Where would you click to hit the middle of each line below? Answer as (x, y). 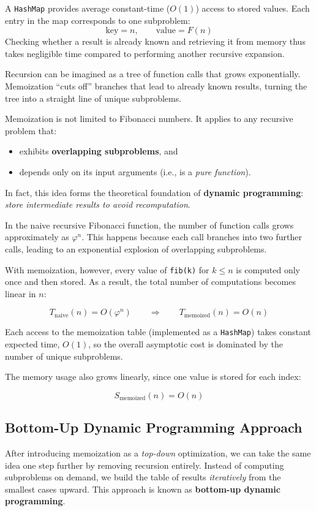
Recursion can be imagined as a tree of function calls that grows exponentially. (153, 74)
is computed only (268, 269)
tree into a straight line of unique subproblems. (93, 98)
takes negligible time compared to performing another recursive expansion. (145, 53)
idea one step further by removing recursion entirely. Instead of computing (145, 465)
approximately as (37, 237)
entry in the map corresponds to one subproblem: (98, 20)
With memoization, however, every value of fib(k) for (107, 269)
